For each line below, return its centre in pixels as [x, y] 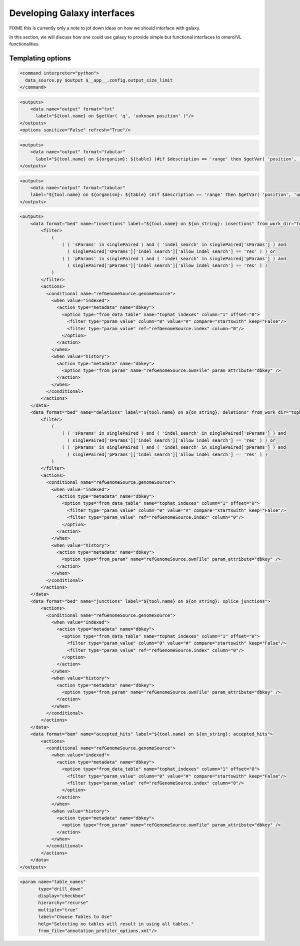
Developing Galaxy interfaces [72, 13]
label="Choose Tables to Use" [75, 917]
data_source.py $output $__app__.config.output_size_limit [99, 80]
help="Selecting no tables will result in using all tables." [116, 924]
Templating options [40, 58]
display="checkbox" [62, 896]
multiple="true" [58, 910]
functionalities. [24, 44]
